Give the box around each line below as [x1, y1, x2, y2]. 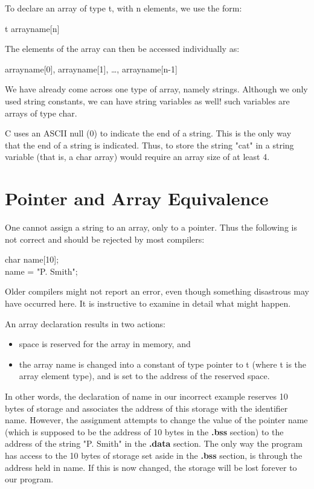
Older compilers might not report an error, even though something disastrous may [5, 285, 309, 298]
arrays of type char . [5, 106, 77, 119]
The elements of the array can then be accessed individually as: [5, 42, 240, 55]
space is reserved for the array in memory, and [19, 337, 191, 350]
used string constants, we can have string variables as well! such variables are [5, 94, 290, 107]
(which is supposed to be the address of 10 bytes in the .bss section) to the [5, 425, 284, 438]
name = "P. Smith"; [5, 264, 78, 277]
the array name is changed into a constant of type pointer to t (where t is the [19, 357, 307, 370]
